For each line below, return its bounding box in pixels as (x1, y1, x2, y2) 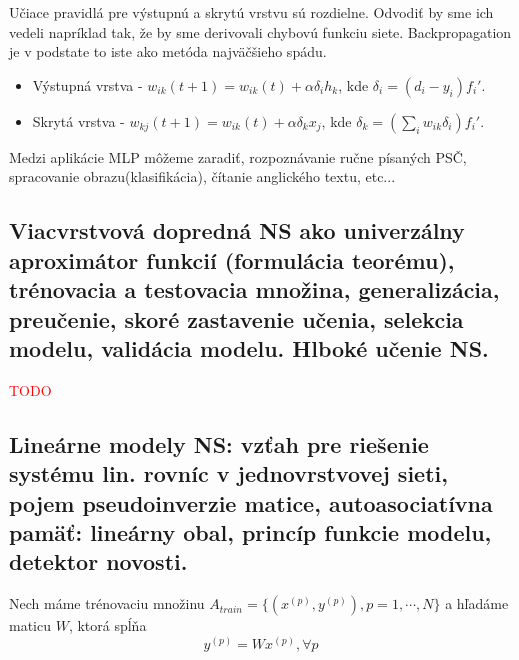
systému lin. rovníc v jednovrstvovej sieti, (9, 458, 448, 489)
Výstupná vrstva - (32, 74, 143, 95)
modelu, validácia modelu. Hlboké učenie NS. (9, 332, 489, 363)
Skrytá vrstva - (32, 110, 125, 131)
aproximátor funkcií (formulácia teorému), (9, 244, 455, 275)
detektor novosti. (9, 546, 188, 577)
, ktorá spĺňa (68, 615, 147, 636)
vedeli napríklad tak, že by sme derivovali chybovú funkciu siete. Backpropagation (9, 21, 512, 42)
